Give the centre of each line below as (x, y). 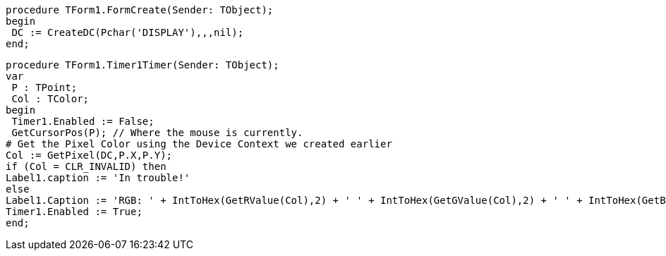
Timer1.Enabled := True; (74, 212)
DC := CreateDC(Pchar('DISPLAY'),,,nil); (128, 32)
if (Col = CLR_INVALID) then (86, 166)
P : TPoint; (44, 87)
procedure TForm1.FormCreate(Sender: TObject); (140, 10)
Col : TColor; (50, 99)
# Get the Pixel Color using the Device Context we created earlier (199, 144)
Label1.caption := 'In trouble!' (98, 178)
